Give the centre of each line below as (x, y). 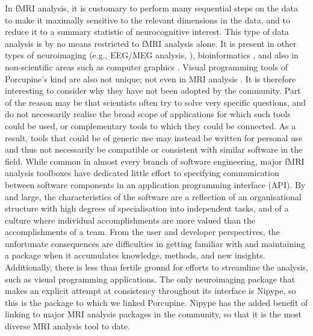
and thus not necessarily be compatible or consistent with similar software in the (154, 149)
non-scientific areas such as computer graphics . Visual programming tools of (147, 66)
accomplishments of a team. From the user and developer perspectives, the (142, 232)
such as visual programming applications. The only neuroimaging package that (150, 279)
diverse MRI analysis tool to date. (68, 326)
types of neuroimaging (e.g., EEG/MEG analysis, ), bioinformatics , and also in (152, 55)
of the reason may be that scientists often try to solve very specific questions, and (156, 102)
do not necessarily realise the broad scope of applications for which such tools (148, 114)
